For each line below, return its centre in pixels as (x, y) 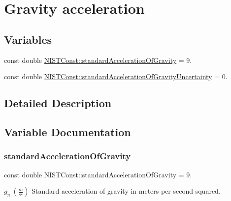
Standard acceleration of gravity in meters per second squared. (126, 191)
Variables (28, 39)
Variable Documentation (67, 131)
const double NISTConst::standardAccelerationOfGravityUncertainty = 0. (116, 76)
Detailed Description (58, 103)
